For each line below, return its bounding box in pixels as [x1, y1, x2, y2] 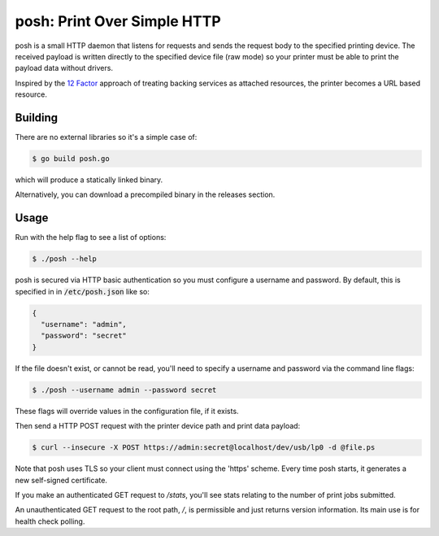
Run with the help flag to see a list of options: [15, 233, 167, 242]
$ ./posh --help [32, 255, 98, 264]
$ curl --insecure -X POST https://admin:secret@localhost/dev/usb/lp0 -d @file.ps [32, 443, 376, 452]
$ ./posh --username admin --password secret [32, 385, 217, 394]
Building [15, 111, 59, 124]
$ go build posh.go [32, 155, 110, 163]
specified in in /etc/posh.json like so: [15, 286, 150, 296]
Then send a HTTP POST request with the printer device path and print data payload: [15, 421, 301, 431]
